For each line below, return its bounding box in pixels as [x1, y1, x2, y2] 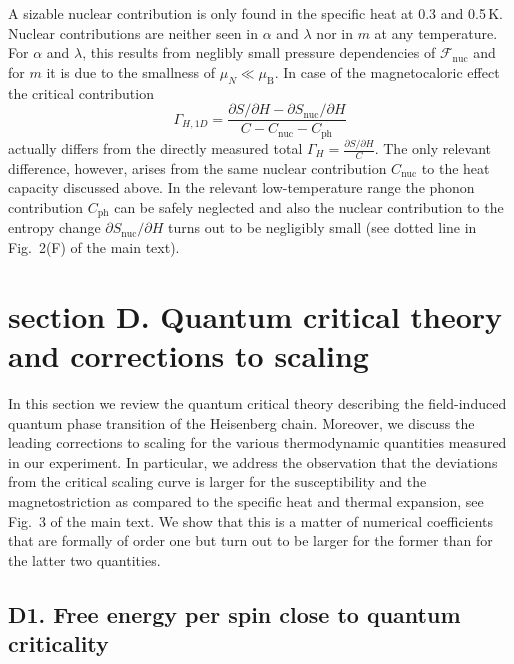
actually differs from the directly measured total [8, 138, 303, 158]
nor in [316, 22, 353, 43]
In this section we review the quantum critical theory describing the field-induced [8, 392, 507, 413]
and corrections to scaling [8, 335, 369, 376]
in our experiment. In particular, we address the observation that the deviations [8, 451, 498, 472]
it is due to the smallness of [46, 61, 216, 82]
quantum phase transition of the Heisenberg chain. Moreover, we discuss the [8, 412, 475, 433]
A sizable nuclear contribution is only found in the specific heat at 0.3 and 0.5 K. [8, 3, 504, 23]
